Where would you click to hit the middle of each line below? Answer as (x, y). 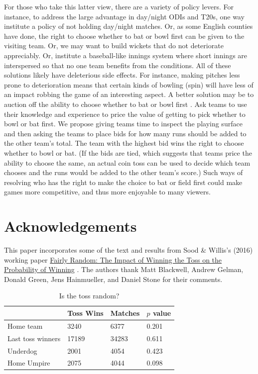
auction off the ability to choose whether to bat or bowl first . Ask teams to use (126, 104)
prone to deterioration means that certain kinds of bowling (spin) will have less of (129, 84)
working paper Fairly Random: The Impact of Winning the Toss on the (113, 259)
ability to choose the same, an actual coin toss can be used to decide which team (127, 162)
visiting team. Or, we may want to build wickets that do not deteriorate (114, 46)
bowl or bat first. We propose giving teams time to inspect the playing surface (123, 124)
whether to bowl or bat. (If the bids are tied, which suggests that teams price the (128, 152)
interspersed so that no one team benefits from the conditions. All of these (118, 65)
